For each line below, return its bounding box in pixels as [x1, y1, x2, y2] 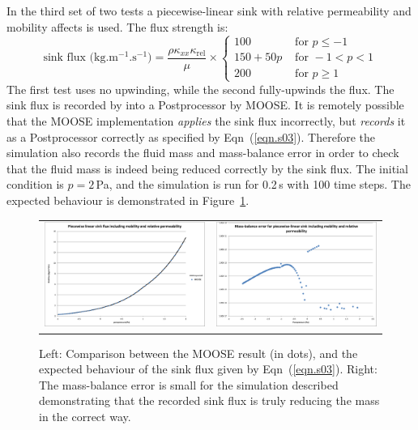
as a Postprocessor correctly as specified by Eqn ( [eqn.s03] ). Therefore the [6, 128, 375, 145]
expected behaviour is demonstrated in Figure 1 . [6, 191, 250, 208]
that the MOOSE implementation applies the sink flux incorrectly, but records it [6, 112, 406, 129]
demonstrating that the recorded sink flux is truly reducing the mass [39, 392, 380, 409]
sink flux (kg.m [43, 52, 119, 64]
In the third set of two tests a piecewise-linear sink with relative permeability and [6, 2, 412, 19]
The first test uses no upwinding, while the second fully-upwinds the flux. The [6, 80, 395, 97]
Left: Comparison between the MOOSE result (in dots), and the [39, 344, 358, 361]
